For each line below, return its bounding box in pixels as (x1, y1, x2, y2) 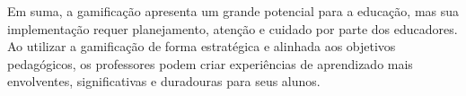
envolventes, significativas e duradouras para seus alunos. (7, 72, 321, 91)
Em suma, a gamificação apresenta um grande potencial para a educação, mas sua (7, 2, 460, 20)
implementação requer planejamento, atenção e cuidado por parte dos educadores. (7, 19, 458, 38)
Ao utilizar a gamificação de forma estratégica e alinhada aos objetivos (7, 37, 396, 56)
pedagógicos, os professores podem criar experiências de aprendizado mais (7, 54, 413, 73)
